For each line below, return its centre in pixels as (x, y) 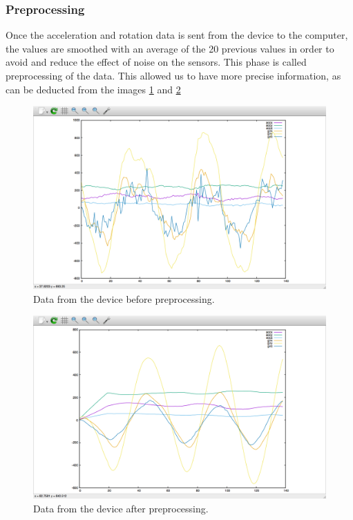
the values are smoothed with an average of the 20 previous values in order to (170, 48)
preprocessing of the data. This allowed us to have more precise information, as (173, 75)
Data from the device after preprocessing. (121, 508)
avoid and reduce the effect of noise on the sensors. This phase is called (156, 62)
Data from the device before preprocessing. (124, 298)
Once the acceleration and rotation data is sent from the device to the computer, (177, 35)
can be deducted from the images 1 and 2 (93, 89)
